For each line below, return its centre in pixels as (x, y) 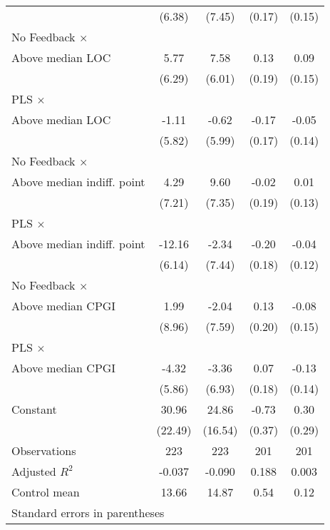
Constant (34, 409)
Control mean (46, 492)
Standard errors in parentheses (88, 513)
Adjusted (34, 471)
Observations (44, 450)
